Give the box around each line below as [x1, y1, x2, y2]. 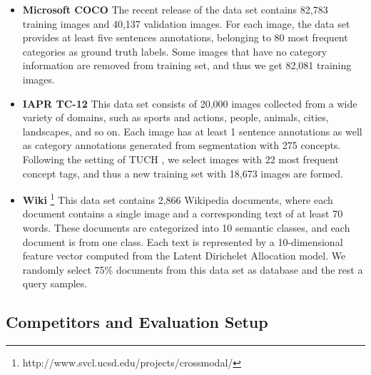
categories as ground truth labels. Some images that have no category [22, 43, 327, 58]
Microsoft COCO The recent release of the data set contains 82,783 [22, 2, 328, 16]
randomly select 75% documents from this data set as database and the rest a [22, 262, 363, 277]
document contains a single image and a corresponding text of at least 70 [22, 206, 343, 221]
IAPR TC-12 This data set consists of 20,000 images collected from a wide [22, 96, 357, 111]
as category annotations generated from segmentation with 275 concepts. [22, 138, 341, 153]
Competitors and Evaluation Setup [6, 311, 268, 333]
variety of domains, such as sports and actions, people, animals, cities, [22, 110, 329, 125]
